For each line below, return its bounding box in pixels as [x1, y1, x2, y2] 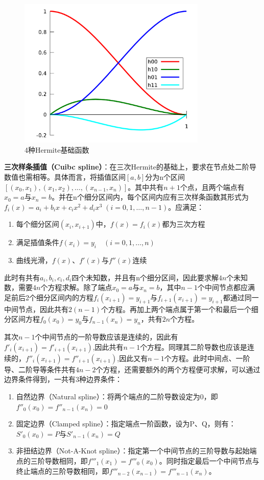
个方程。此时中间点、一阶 [164, 352, 250, 363]
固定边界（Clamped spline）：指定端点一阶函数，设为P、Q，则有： [16, 418, 236, 429]
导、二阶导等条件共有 [4, 364, 76, 374]
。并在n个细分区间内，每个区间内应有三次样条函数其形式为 [52, 191, 249, 202]
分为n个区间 [145, 172, 185, 182]
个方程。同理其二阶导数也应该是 [140, 341, 248, 352]
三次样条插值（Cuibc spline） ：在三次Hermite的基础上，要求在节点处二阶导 [4, 161, 256, 172]
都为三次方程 [162, 219, 205, 229]
